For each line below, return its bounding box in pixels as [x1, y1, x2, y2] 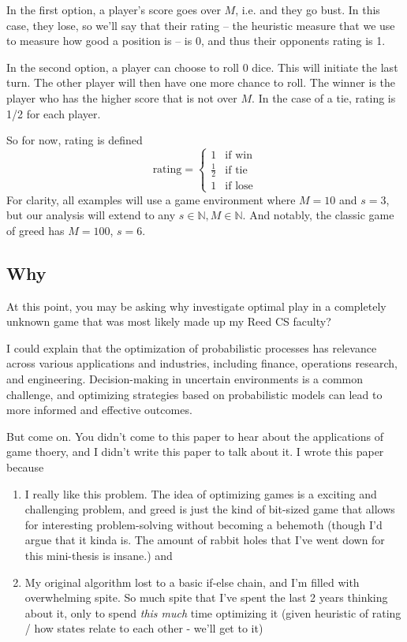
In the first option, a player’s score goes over [6, 2, 221, 17]
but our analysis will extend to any [6, 207, 176, 223]
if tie [225, 164, 248, 176]
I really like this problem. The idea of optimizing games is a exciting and [24, 485, 377, 502]
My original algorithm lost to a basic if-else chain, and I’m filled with [24, 573, 360, 590]
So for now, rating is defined [6, 132, 143, 148]
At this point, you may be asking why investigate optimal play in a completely [6, 297, 386, 314]
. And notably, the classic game [242, 207, 394, 223]
